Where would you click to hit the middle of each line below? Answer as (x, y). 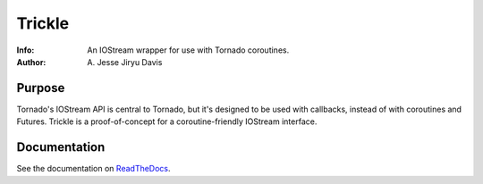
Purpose (41, 88)
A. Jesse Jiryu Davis (125, 62)
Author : (31, 62)
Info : (25, 50)
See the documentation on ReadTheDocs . (93, 169)
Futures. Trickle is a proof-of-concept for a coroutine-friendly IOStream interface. (167, 121)
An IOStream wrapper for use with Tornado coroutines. (188, 50)
